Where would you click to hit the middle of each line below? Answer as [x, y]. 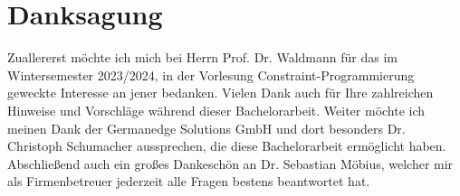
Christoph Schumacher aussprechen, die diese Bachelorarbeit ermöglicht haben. [227, 146]
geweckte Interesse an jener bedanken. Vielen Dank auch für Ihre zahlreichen [220, 93]
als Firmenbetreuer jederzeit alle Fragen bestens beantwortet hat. [189, 181]
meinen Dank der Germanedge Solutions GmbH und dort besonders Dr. [206, 128]
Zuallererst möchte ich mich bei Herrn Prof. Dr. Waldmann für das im [202, 57]
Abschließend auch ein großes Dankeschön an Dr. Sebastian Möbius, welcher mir [230, 163]
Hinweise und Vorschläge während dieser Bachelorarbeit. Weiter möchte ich [216, 110]
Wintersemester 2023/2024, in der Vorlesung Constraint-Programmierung [211, 75]
